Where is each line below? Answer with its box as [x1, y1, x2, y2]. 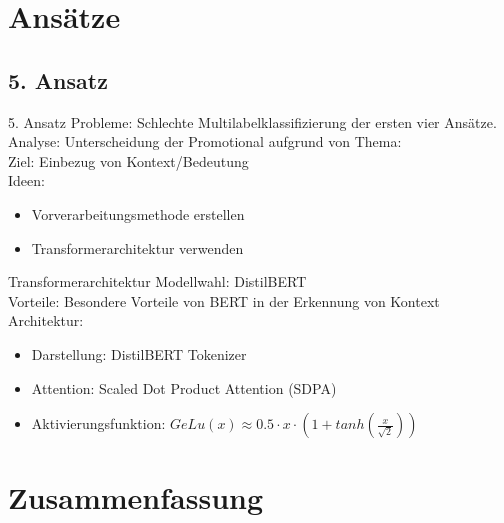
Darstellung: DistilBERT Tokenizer [31, 343, 247, 364]
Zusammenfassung [8, 477, 264, 518]
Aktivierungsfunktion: [31, 413, 166, 434]
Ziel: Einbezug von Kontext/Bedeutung [8, 150, 249, 171]
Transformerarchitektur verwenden [31, 237, 244, 258]
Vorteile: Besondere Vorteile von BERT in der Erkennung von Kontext [8, 290, 440, 311]
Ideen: [8, 170, 45, 191]
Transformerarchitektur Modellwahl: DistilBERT [8, 271, 307, 292]
